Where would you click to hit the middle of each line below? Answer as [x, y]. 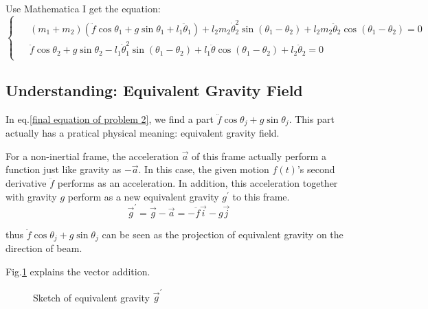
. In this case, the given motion [204, 169]
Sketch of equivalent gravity [91, 297]
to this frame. [261, 196]
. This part [312, 118]
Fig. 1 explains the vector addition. [78, 272]
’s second [316, 169]
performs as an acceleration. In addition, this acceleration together [198, 183]
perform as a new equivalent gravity [143, 196]
